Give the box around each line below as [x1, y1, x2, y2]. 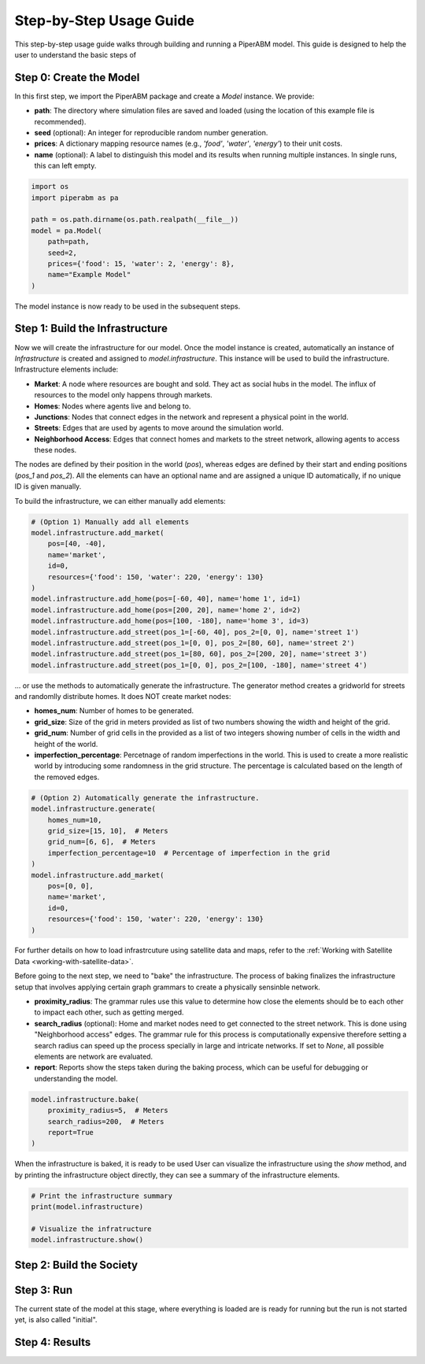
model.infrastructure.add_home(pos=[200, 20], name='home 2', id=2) [31, 605, 301, 614]
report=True [47, 1128, 94, 1137]
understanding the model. [34, 1074, 118, 1083]
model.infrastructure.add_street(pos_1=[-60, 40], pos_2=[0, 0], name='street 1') [31, 627, 360, 637]
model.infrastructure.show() [31, 1236, 144, 1244]
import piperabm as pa [31, 193, 119, 202]
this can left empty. [34, 161, 97, 171]
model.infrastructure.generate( [31, 804, 157, 814]
